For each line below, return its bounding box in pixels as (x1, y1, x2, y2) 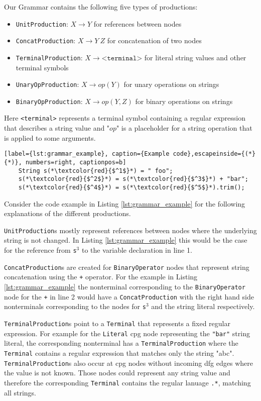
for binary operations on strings (135, 95, 233, 106)
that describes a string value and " (4, 123, 110, 133)
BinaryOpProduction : (16, 95, 83, 106)
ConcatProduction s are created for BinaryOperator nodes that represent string (4, 261, 249, 272)
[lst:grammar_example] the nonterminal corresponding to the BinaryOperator (4, 281, 245, 291)
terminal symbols (16, 62, 69, 72)
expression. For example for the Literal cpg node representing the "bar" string (4, 328, 250, 338)
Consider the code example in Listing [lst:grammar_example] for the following (4, 198, 245, 209)
